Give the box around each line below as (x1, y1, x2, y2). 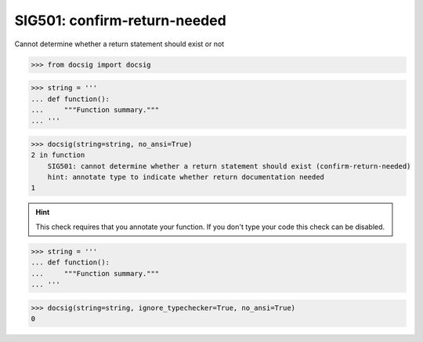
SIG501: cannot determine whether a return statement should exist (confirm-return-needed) (47, 162, 411, 170)
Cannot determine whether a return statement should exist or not (14, 39, 225, 49)
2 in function (31, 151, 85, 160)
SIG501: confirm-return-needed (14, 12, 226, 29)
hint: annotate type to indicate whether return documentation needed (47, 173, 325, 182)
